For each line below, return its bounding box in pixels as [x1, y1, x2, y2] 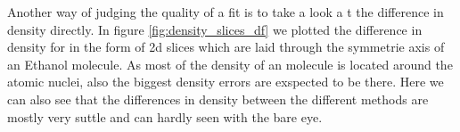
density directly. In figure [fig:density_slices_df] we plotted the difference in [7, 20, 423, 38]
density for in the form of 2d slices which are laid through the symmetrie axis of [7, 37, 445, 56]
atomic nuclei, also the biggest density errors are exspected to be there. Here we [7, 72, 444, 91]
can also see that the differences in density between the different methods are [7, 89, 429, 108]
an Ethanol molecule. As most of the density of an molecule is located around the [7, 54, 453, 73]
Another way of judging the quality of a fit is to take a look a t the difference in [7, 3, 444, 21]
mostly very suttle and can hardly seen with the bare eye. [7, 107, 323, 126]
